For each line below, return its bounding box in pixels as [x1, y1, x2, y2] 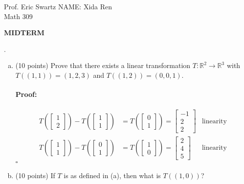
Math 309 [4, 11, 33, 21]
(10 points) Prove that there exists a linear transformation [15, 60, 191, 70]
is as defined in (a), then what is [64, 170, 161, 180]
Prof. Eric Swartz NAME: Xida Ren [4, 1, 112, 11]
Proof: [15, 89, 37, 99]
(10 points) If [15, 170, 55, 180]
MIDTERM [4, 27, 44, 38]
